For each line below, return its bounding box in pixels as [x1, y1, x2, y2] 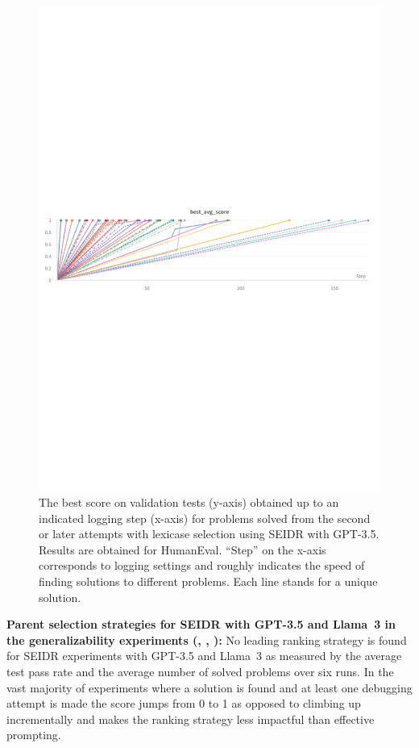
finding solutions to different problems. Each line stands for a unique [39, 573, 378, 590]
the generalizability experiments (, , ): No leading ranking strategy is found [6, 631, 407, 648]
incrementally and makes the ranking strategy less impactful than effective [6, 710, 375, 727]
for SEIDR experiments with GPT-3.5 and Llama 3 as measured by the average [6, 647, 402, 664]
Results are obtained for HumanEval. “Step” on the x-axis [39, 541, 326, 558]
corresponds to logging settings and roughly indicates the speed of [39, 557, 365, 574]
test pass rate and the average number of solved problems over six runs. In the [6, 663, 394, 680]
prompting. [6, 726, 61, 743]
